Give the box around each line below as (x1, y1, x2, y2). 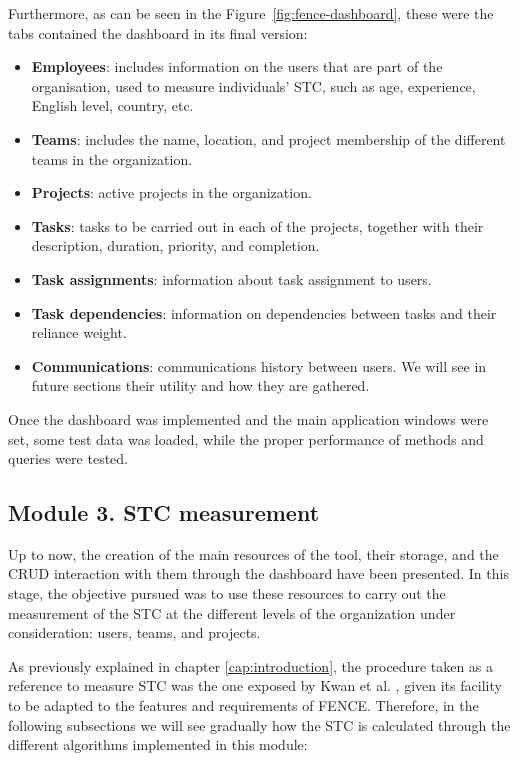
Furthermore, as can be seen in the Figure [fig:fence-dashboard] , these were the (8, 3, 494, 23)
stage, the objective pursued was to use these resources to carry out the (8, 583, 446, 604)
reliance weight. (31, 322, 127, 343)
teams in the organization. (31, 148, 193, 169)
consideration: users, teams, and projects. (8, 622, 261, 643)
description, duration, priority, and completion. (31, 235, 320, 256)
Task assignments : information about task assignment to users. (31, 268, 432, 289)
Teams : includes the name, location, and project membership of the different (31, 128, 506, 149)
